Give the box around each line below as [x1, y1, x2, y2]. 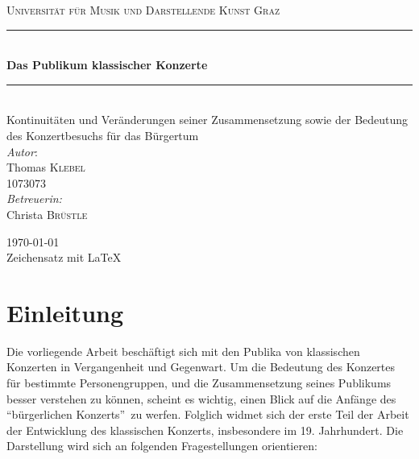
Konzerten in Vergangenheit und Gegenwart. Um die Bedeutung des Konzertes [6, 358, 396, 375]
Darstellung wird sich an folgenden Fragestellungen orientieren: [6, 437, 317, 454]
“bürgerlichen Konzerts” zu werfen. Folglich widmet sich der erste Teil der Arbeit [6, 406, 409, 423]
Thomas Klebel [6, 159, 85, 176]
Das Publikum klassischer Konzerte [6, 56, 208, 73]
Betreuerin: [6, 190, 62, 207]
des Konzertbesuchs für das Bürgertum [6, 126, 199, 143]
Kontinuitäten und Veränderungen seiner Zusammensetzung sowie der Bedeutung [6, 111, 409, 128]
